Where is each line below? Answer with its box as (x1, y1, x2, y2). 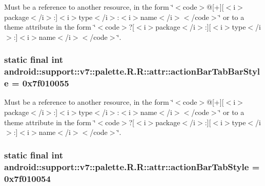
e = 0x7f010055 (4, 77, 69, 89)
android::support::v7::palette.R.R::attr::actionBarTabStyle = (4, 160, 260, 173)
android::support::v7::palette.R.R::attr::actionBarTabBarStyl (4, 65, 260, 78)
